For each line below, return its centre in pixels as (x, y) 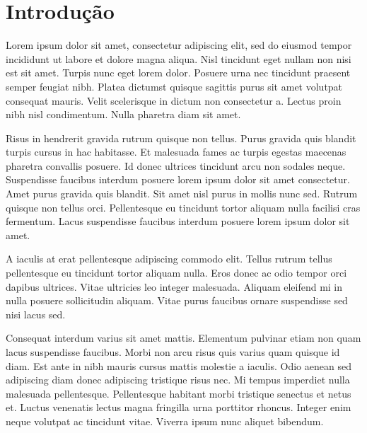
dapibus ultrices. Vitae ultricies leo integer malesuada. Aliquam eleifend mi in (174, 286)
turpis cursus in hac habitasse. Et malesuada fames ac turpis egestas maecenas (176, 152)
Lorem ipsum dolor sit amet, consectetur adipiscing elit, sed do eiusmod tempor (179, 45)
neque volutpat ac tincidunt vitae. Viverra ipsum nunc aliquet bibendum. (165, 421)
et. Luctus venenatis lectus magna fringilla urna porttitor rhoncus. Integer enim (179, 407)
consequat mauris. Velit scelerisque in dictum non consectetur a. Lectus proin (174, 100)
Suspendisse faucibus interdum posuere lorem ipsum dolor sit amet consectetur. (178, 179)
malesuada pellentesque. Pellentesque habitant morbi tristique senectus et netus (179, 393)
